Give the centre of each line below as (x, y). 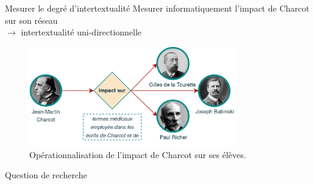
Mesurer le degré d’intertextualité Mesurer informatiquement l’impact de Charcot (157, 8)
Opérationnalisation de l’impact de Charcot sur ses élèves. (138, 154)
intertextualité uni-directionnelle (81, 32)
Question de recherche (46, 175)
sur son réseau (31, 20)
